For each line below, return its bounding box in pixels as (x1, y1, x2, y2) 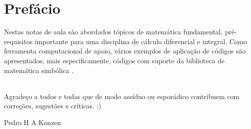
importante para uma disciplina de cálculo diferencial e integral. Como (34, 36, 247, 46)
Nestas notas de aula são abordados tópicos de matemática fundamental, (4, 26, 223, 37)
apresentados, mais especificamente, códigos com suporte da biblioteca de (4, 55, 224, 65)
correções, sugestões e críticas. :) (4, 101, 102, 111)
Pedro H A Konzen (4, 117, 61, 127)
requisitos (4, 36, 33, 46)
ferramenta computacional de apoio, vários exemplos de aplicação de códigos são (4, 46, 246, 56)
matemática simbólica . (4, 65, 74, 75)
